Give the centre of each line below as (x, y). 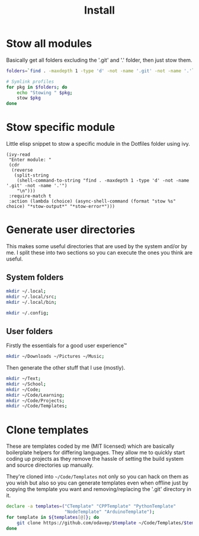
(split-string (31, 175)
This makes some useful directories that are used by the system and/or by (97, 246)
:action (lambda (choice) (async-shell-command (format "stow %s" (92, 201)
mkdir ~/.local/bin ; (32, 302)
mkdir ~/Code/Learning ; (36, 395)
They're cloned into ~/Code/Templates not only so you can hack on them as (97, 477)
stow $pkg (29, 98)
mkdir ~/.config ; (28, 313)
